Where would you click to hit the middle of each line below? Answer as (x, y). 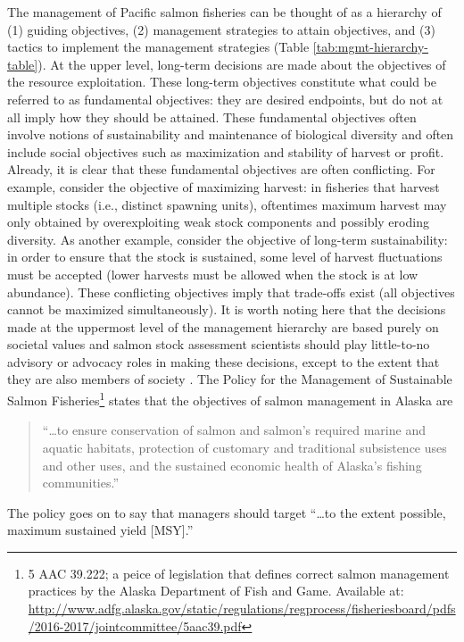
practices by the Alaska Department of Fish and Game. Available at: (216, 591)
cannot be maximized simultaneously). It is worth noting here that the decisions (227, 309)
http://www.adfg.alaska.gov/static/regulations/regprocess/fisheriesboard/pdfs (242, 609)
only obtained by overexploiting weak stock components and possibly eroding (218, 222)
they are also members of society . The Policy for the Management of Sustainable (230, 379)
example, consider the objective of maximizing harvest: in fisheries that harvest (224, 186)
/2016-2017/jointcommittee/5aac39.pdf (135, 625)
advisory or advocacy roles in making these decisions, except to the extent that (224, 361)
